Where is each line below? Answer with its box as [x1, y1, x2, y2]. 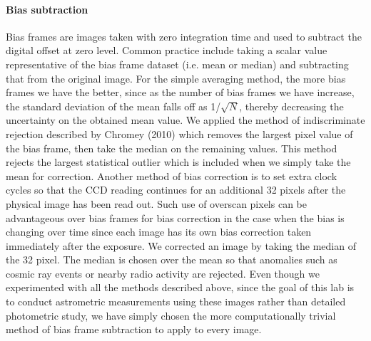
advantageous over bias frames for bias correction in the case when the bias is [6, 210, 345, 225]
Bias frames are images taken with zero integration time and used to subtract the [6, 28, 362, 43]
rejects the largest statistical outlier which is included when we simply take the [6, 154, 351, 169]
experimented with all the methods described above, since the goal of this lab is [6, 280, 355, 295]
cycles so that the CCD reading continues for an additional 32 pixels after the [6, 182, 346, 197]
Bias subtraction [6, 1, 88, 16]
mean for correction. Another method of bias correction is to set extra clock [6, 168, 337, 183]
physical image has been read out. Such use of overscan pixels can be [6, 196, 307, 211]
